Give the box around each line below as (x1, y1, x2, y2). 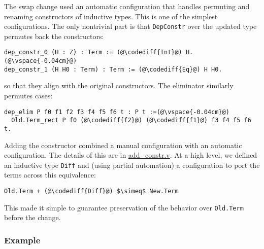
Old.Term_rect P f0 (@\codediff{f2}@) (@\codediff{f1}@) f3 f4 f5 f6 (11, 117, 251, 124)
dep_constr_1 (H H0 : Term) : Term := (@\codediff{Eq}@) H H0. (4, 65, 222, 73)
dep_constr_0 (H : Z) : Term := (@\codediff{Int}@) (4, 49, 182, 56)
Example (4, 233, 41, 246)
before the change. (4, 212, 61, 223)
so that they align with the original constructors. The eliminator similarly (4, 80, 234, 91)
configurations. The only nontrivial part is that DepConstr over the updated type (4, 21, 257, 31)
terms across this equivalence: (4, 169, 96, 180)
